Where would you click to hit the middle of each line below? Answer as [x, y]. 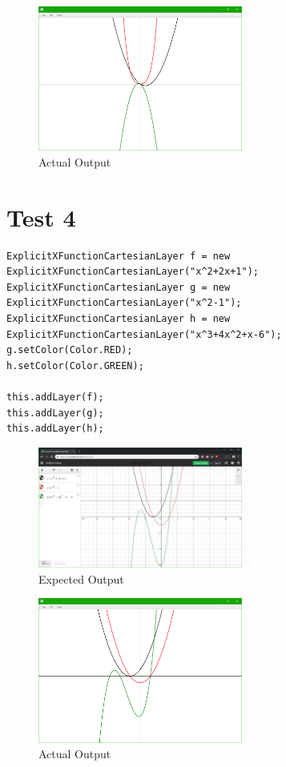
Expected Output [81, 578]
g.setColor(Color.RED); [70, 350]
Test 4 [41, 217]
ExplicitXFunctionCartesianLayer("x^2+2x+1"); [133, 272]
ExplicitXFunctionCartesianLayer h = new [119, 318]
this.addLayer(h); [55, 429]
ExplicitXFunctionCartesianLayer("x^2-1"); [124, 303]
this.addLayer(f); [55, 397]
